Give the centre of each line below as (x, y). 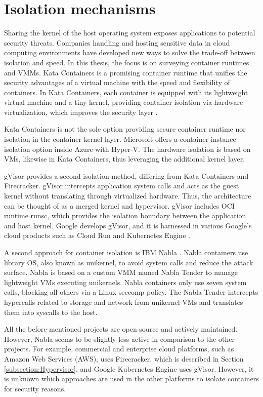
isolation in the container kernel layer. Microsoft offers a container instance (120, 139)
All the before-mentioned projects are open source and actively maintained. (121, 329)
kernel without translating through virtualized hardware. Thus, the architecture (128, 196)
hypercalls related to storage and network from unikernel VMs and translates (124, 302)
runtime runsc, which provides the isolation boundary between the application (125, 215)
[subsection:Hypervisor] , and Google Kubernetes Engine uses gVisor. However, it (129, 368)
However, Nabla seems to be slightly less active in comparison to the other (119, 339)
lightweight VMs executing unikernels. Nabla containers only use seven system (125, 282)
